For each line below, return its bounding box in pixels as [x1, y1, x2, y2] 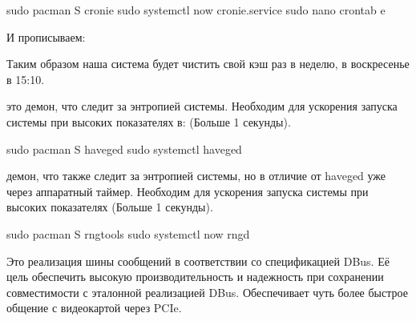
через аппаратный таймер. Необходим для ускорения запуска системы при [6, 183, 369, 199]
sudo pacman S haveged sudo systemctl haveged [6, 140, 242, 157]
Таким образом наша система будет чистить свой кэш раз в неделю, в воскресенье [6, 55, 410, 72]
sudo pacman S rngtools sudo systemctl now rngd [6, 225, 250, 242]
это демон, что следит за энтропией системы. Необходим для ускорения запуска [6, 98, 398, 114]
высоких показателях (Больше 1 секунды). [6, 199, 213, 215]
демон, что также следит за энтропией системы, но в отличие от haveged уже [6, 167, 386, 184]
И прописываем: [6, 28, 86, 45]
